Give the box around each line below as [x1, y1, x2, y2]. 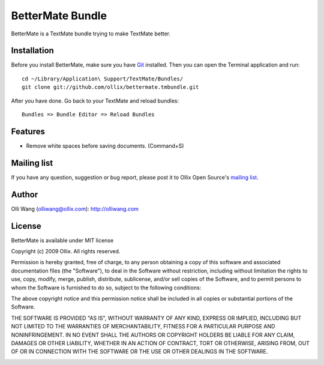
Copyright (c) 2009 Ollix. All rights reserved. [11, 248, 121, 255]
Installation [11, 46, 54, 56]
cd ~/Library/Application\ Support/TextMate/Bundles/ [22, 75, 183, 82]
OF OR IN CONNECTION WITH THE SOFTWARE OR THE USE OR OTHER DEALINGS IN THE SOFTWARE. [11, 348, 268, 355]
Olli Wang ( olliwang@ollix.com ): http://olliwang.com [11, 205, 139, 213]
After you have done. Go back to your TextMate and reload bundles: [11, 97, 179, 104]
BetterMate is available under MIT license [11, 237, 114, 244]
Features [11, 126, 45, 136]
